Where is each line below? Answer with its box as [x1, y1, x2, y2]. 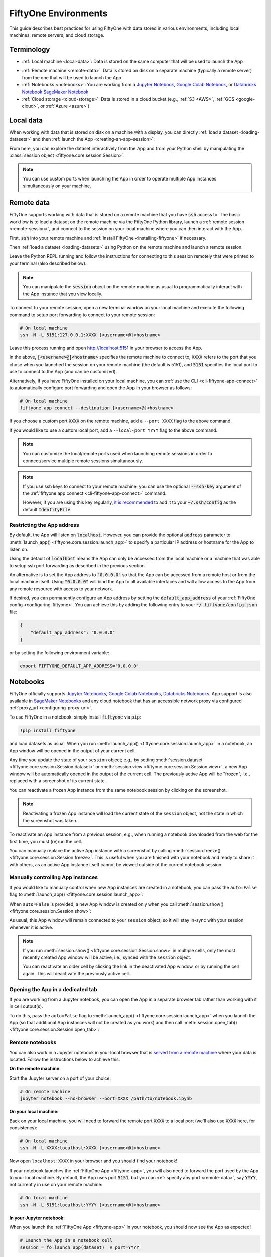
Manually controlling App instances [9, 874, 98, 881]
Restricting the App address [9, 521, 80, 528]
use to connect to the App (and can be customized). [9, 369, 117, 375]
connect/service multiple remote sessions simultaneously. [23, 458, 143, 464]
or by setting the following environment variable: [9, 649, 110, 656]
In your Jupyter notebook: [9, 1215, 65, 1221]
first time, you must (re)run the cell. [9, 838, 82, 844]
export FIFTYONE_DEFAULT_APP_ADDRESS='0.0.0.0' [20, 663, 139, 669]
